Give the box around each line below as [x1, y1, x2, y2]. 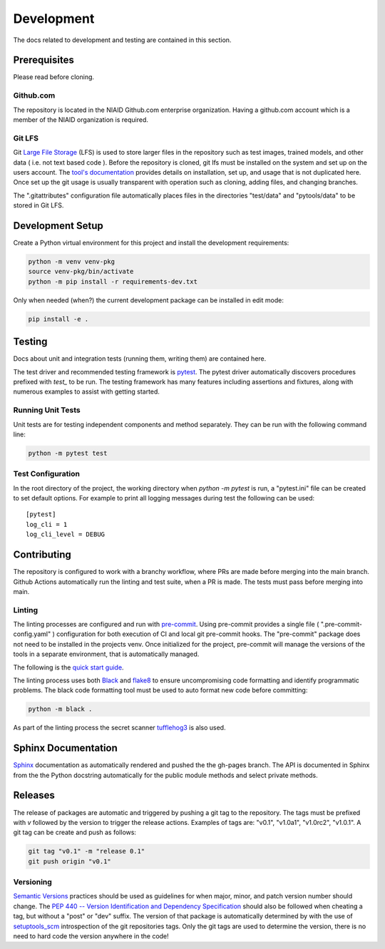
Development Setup [13, 220, 103, 232]
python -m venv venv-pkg [28, 257, 115, 265]
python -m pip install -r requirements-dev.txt [28, 277, 197, 285]
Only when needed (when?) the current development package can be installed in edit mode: [13, 296, 284, 304]
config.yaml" [13, 630, 51, 638]
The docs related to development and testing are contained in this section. [13, 36, 232, 44]
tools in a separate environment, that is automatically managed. [13, 650, 200, 659]
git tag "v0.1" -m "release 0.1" [28, 847, 145, 856]
